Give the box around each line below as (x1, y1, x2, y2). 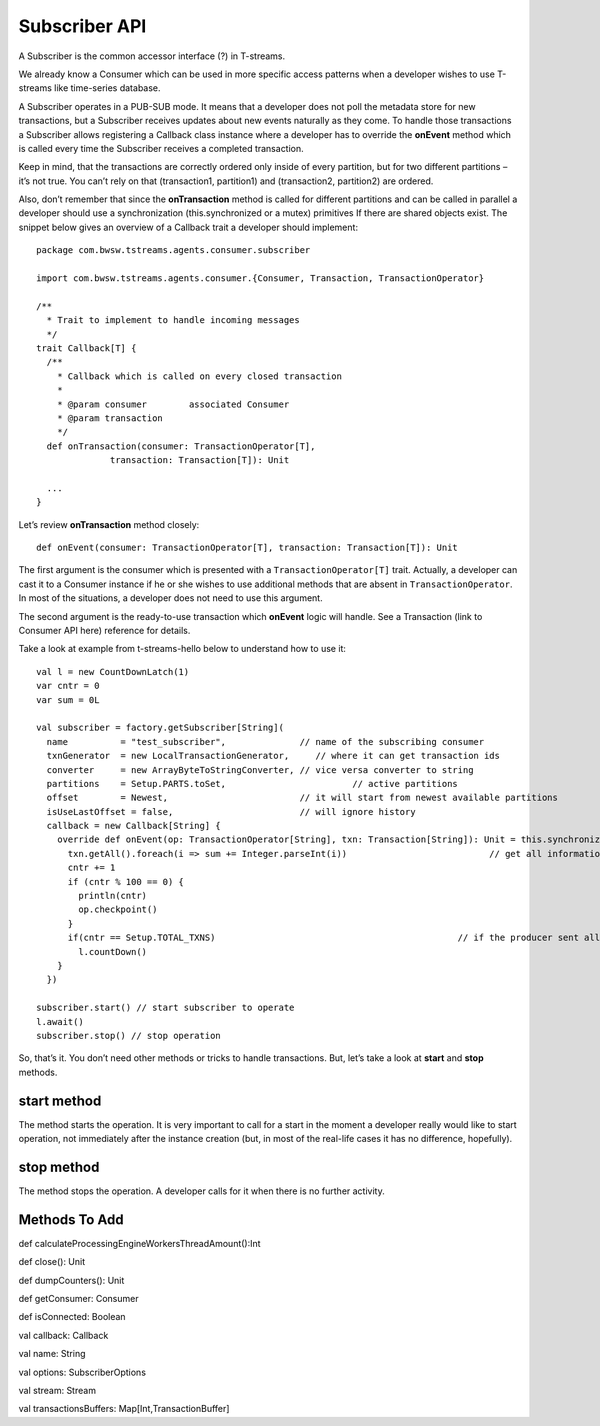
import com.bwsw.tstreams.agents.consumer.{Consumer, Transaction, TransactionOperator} (36, 273, 485, 284)
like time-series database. (53, 82, 161, 94)
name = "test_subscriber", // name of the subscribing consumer (46, 736, 485, 747)
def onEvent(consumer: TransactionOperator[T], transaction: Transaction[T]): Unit (36, 542, 459, 554)
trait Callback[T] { (36, 342, 137, 354)
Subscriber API (18, 15, 147, 37)
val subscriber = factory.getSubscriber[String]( (36, 722, 285, 734)
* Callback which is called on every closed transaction (56, 370, 342, 382)
